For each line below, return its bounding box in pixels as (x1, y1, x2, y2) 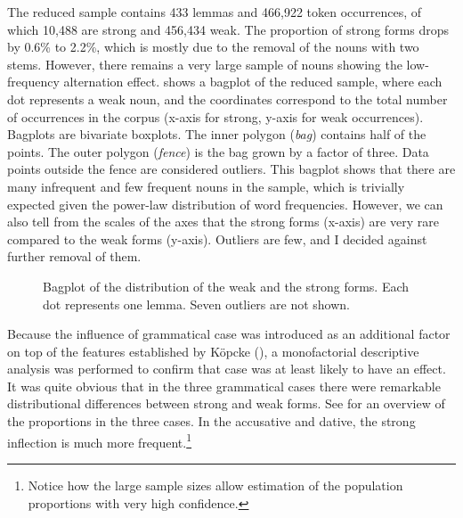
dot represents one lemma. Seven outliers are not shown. (43, 294, 350, 313)
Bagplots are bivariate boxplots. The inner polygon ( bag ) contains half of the (7, 125, 426, 144)
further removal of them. (7, 247, 142, 266)
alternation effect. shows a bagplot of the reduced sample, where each (63, 72, 443, 91)
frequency (7, 72, 60, 91)
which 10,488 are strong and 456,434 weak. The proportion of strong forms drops (7, 20, 450, 38)
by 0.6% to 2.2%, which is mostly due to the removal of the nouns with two (7, 37, 419, 56)
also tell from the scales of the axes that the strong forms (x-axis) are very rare (7, 212, 439, 231)
